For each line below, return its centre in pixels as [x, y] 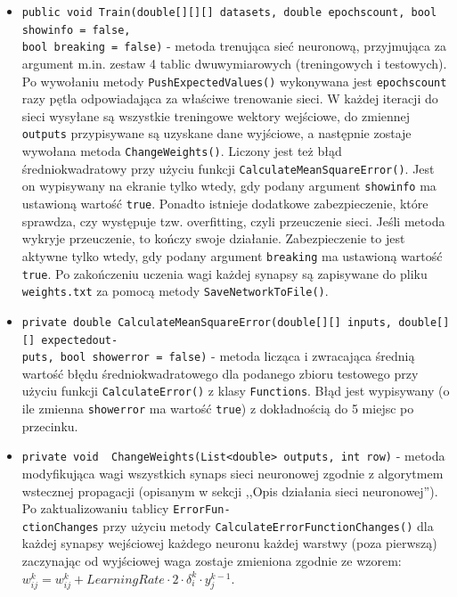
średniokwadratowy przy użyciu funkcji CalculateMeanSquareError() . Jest [228, 168]
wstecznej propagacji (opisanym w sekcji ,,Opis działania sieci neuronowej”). [230, 491]
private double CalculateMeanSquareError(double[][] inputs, [207, 322]
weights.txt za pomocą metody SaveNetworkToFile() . [175, 291]
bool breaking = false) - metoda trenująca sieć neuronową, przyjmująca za [234, 46]
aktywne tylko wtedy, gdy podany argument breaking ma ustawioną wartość [232, 255]
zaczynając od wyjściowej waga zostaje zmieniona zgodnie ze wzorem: [212, 561]
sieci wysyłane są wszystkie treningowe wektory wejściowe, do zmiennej [216, 115]
